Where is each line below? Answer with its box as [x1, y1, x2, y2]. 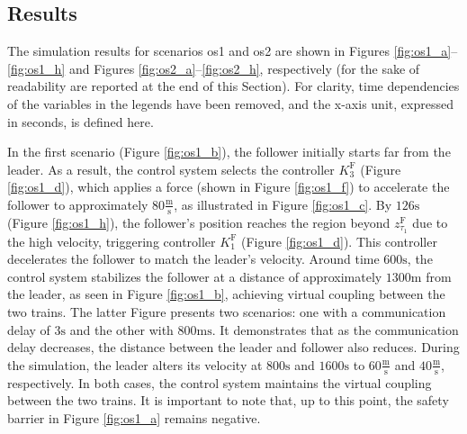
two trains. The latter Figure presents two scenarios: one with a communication [7, 303, 446, 321]
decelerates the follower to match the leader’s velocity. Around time [7, 249, 380, 268]
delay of [7, 320, 50, 339]
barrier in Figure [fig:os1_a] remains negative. [7, 408, 261, 427]
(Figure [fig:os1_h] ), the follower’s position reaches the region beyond [7, 212, 391, 231]
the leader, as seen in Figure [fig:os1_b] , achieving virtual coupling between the [7, 285, 445, 303]
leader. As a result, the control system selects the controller [7, 159, 335, 178]
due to [412, 212, 448, 231]
